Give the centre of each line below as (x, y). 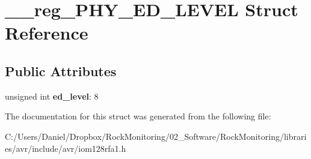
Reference (47, 33)
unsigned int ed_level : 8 (52, 96)
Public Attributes (61, 70)
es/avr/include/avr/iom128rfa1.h (66, 148)
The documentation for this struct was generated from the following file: (138, 116)
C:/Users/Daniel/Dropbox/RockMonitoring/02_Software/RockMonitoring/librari (156, 136)
